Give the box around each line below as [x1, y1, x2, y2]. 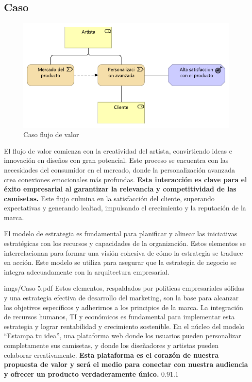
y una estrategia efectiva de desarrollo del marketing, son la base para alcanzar [4, 293, 239, 303]
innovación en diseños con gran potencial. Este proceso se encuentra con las [4, 155, 229, 165]
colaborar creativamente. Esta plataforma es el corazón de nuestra [4, 349, 219, 360]
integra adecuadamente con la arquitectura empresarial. [4, 266, 169, 277]
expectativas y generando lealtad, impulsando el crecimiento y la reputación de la [4, 203, 246, 213]
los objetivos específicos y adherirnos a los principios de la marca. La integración [4, 302, 243, 312]
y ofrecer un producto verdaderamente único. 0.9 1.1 [4, 368, 179, 379]
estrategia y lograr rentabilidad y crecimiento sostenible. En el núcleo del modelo [4, 321, 245, 331]
